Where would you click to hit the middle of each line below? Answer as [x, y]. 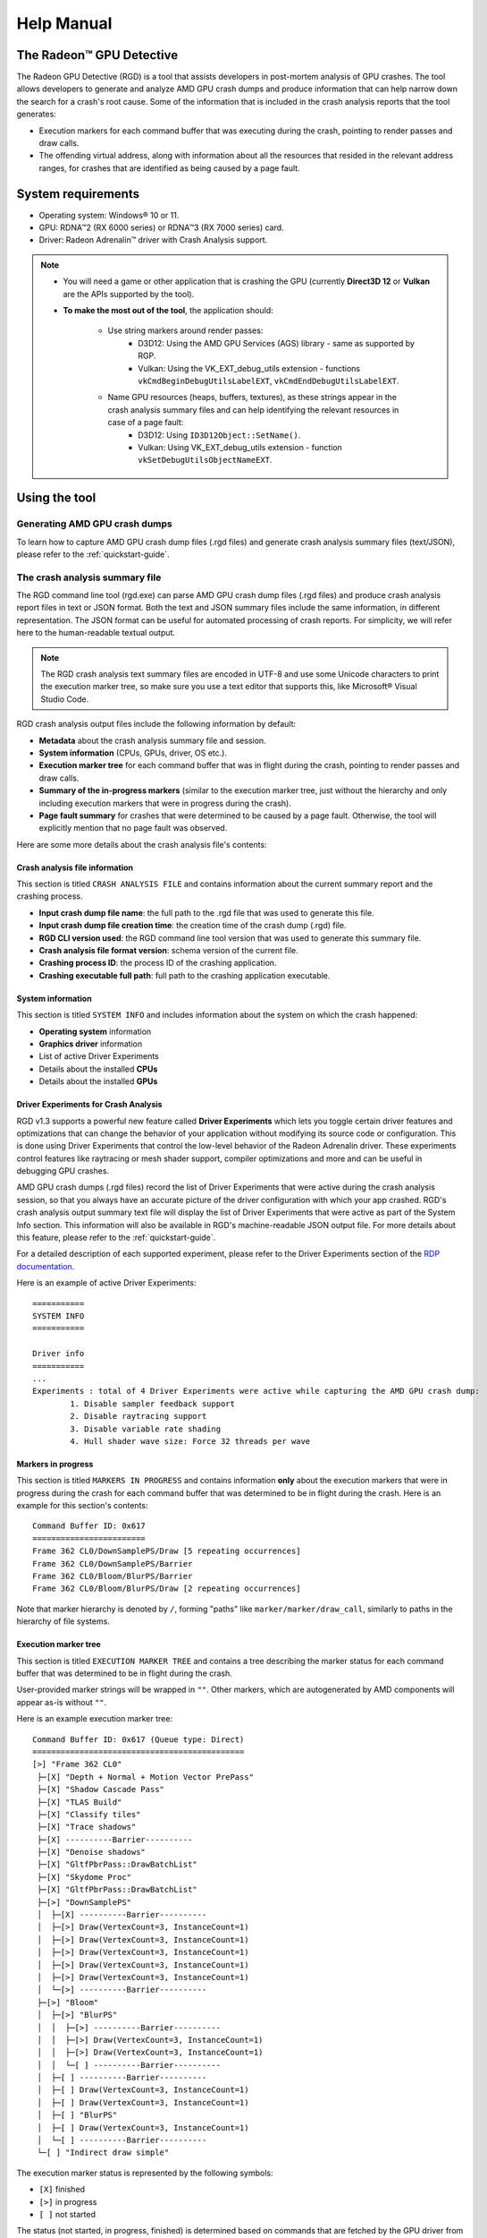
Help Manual [64, 23]
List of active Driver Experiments [99, 1056]
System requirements [78, 194]
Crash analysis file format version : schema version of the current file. [168, 951]
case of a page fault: [146, 423]
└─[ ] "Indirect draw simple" [103, 2153]
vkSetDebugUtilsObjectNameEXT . [205, 460]
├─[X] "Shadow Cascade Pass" [101, 1790]
